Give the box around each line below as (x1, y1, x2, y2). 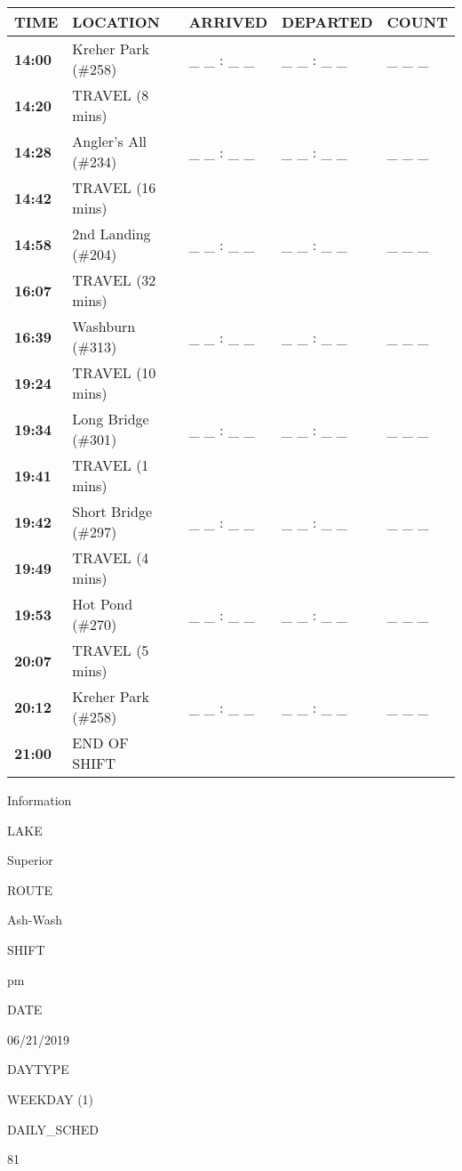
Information (7, 791, 72, 809)
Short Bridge (72, 501, 153, 521)
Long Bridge (72, 408, 149, 429)
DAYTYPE (7, 1060, 69, 1078)
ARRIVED (188, 12, 268, 32)
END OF (72, 732, 129, 753)
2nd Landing (72, 223, 151, 244)
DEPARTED (282, 12, 373, 32)
